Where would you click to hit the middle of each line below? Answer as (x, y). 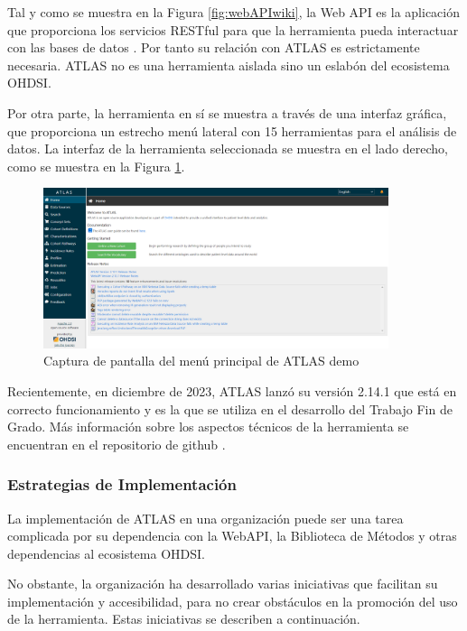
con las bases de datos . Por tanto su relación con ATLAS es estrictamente (214, 47)
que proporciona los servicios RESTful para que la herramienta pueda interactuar (233, 29)
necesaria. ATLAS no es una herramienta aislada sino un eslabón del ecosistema (229, 65)
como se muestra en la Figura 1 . (96, 166)
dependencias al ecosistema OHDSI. (106, 553)
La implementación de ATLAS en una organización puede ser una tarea (205, 518)
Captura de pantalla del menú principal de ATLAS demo (201, 361)
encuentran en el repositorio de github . (117, 444)
